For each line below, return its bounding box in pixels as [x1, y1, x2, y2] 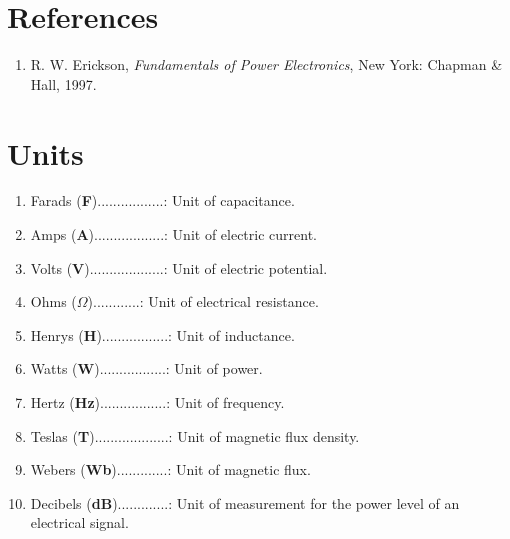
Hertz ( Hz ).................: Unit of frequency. [30, 392, 285, 412]
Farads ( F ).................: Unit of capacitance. [30, 190, 295, 211]
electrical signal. [30, 512, 129, 533]
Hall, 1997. [30, 73, 97, 94]
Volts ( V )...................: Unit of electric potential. [30, 257, 328, 278]
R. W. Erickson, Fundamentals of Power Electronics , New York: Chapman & [30, 54, 503, 75]
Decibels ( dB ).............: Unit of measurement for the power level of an [30, 492, 460, 513]
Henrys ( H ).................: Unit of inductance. [30, 324, 295, 345]
